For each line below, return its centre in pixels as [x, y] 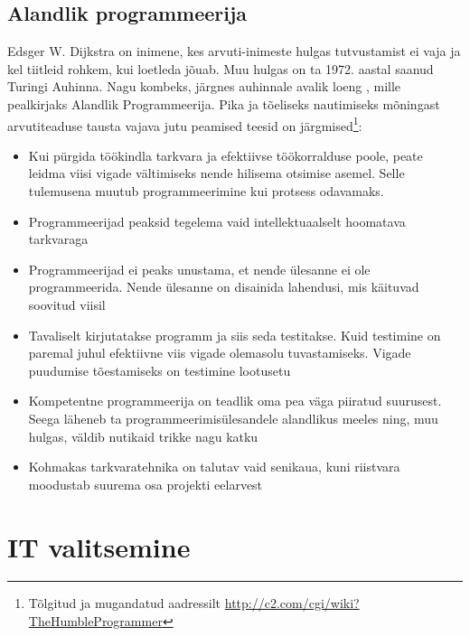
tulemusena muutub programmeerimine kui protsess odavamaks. [206, 191]
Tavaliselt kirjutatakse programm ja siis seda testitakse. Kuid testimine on [235, 335]
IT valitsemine [99, 546]
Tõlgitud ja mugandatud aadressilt [125, 603]
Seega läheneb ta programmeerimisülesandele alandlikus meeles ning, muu [233, 418]
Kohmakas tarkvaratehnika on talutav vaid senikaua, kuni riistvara [214, 467]
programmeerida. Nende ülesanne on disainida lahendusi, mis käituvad [224, 287]
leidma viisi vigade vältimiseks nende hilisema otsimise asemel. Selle [216, 173]
